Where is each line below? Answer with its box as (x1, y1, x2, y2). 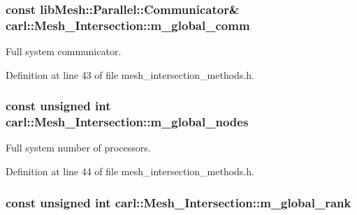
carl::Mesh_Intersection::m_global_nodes (6, 113, 249, 131)
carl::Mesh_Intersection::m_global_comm (6, 16, 250, 34)
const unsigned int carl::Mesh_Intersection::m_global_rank (6, 193, 351, 211)
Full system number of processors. (6, 140, 151, 155)
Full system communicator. (6, 44, 122, 59)
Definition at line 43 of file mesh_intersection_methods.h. (6, 67, 254, 82)
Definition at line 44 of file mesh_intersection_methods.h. (6, 164, 254, 179)
